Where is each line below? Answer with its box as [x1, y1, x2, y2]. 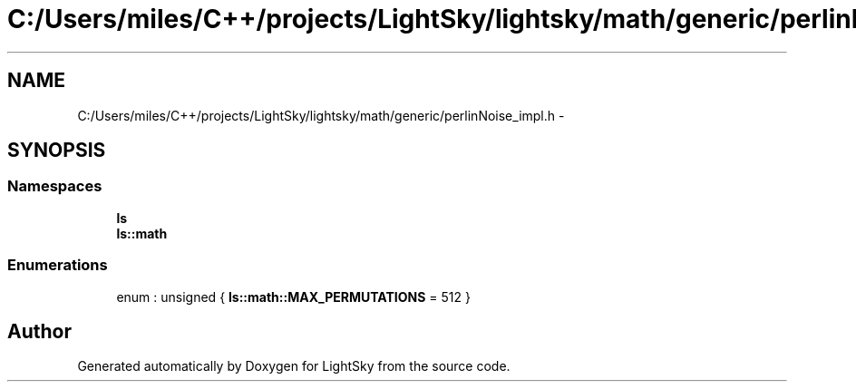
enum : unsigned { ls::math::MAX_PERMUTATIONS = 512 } [116, 288, 471, 305]
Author [7, 319, 72, 343]
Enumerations [7, 256, 108, 275]
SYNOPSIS [7, 139, 106, 162]
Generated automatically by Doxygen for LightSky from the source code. [77, 358, 511, 374]
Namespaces [7, 177, 102, 196]
